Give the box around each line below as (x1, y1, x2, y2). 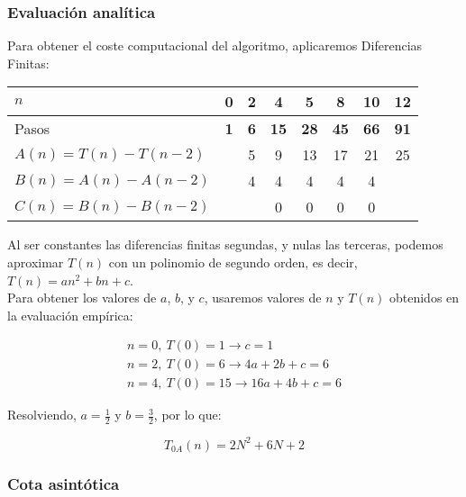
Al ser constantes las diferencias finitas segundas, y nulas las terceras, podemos (7, 235, 443, 254)
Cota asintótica (7, 472, 120, 494)
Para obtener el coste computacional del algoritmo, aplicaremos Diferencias (7, 36, 423, 55)
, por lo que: (153, 405, 222, 424)
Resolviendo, (7, 405, 77, 424)
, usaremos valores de (204, 288, 322, 307)
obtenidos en (388, 288, 460, 307)
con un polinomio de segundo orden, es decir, (108, 253, 358, 271)
